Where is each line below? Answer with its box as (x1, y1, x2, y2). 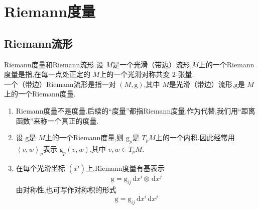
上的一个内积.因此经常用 (155, 132, 235, 143)
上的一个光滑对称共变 (99, 69, 170, 79)
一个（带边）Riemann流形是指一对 (4, 78, 116, 89)
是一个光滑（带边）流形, (112, 59, 192, 69)
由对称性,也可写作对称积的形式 (16, 184, 116, 194)
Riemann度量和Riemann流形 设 (4, 59, 103, 69)
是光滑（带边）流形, (169, 78, 234, 89)
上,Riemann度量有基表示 (86, 162, 165, 173)
